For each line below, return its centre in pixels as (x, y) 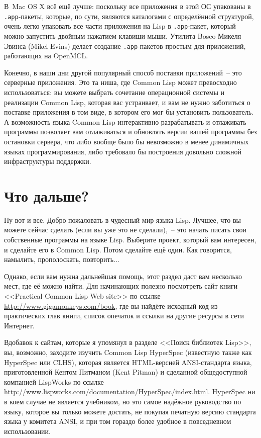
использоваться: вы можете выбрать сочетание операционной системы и (114, 92)
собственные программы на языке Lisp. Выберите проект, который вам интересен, (130, 239)
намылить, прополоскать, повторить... (62, 259)
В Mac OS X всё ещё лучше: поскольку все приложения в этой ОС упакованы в (127, 6)
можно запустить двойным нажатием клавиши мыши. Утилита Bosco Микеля (123, 35)
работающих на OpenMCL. (46, 56)
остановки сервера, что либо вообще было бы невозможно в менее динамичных (126, 141)
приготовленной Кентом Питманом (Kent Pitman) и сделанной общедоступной (126, 372)
